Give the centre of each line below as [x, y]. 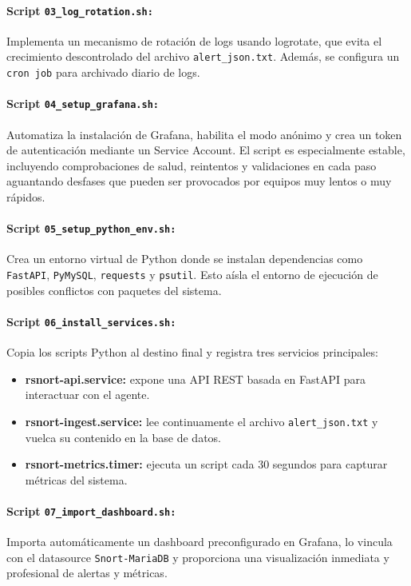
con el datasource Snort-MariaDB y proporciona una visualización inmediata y [198, 557]
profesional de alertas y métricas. [87, 573]
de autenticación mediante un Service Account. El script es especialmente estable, [206, 150]
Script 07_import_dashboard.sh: [91, 510]
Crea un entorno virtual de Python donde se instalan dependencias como [185, 259]
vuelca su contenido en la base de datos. [123, 437]
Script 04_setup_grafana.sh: [83, 104]
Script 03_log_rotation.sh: [80, 10]
